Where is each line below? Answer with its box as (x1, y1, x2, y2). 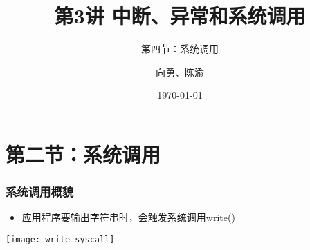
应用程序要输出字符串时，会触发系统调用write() (21, 210, 235, 224)
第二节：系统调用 (6, 140, 161, 168)
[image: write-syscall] (6, 234, 115, 244)
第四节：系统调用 (141, 41, 219, 56)
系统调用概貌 (6, 183, 74, 200)
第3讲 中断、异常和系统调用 (54, 1, 306, 30)
